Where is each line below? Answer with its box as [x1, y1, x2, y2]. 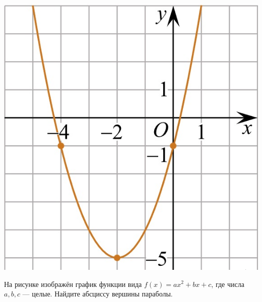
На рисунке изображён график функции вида [4, 278, 142, 289]
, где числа [211, 278, 244, 289]
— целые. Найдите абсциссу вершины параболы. [22, 288, 173, 299]
